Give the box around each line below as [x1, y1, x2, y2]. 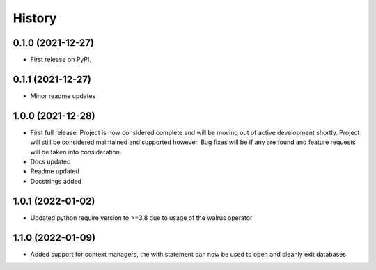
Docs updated [30, 157, 71, 166]
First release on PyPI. [30, 56, 92, 64]
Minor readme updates [30, 91, 96, 100]
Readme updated [30, 167, 80, 175]
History [13, 10, 57, 26]
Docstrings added [30, 177, 82, 185]
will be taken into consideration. [30, 148, 122, 156]
